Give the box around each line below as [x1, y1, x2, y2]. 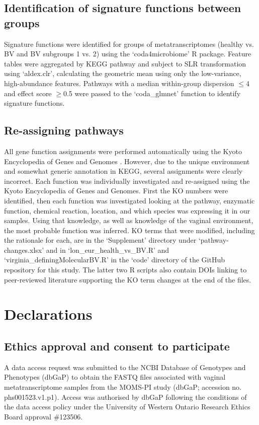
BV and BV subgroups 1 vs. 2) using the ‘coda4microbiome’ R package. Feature [4, 48, 251, 59]
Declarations [4, 304, 93, 324]
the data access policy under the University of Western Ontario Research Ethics [4, 401, 250, 412]
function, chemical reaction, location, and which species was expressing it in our [4, 205, 250, 216]
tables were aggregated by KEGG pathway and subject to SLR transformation [4, 58, 246, 68]
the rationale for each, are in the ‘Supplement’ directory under [4, 235, 197, 245]
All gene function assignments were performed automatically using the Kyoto [4, 146, 242, 156]
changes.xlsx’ [4, 244, 44, 255]
